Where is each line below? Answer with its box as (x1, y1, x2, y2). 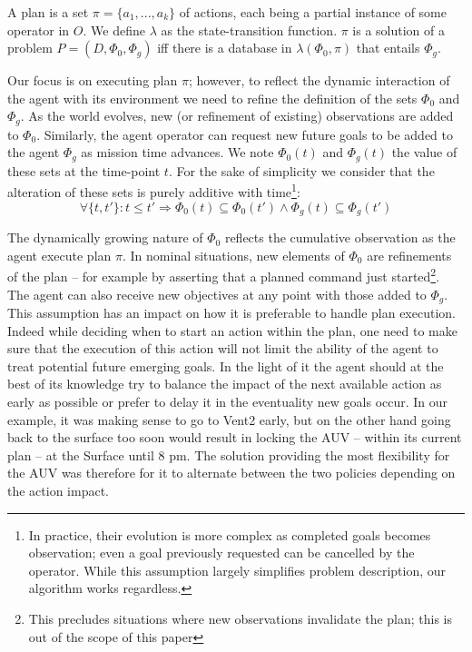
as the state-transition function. (161, 20, 338, 39)
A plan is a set (7, 3, 89, 21)
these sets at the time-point (7, 161, 161, 180)
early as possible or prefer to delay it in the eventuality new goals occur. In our (7, 392, 448, 411)
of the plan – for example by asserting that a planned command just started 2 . (7, 264, 440, 286)
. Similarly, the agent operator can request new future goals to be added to (36, 124, 454, 143)
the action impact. (7, 481, 109, 499)
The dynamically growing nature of (7, 228, 203, 247)
